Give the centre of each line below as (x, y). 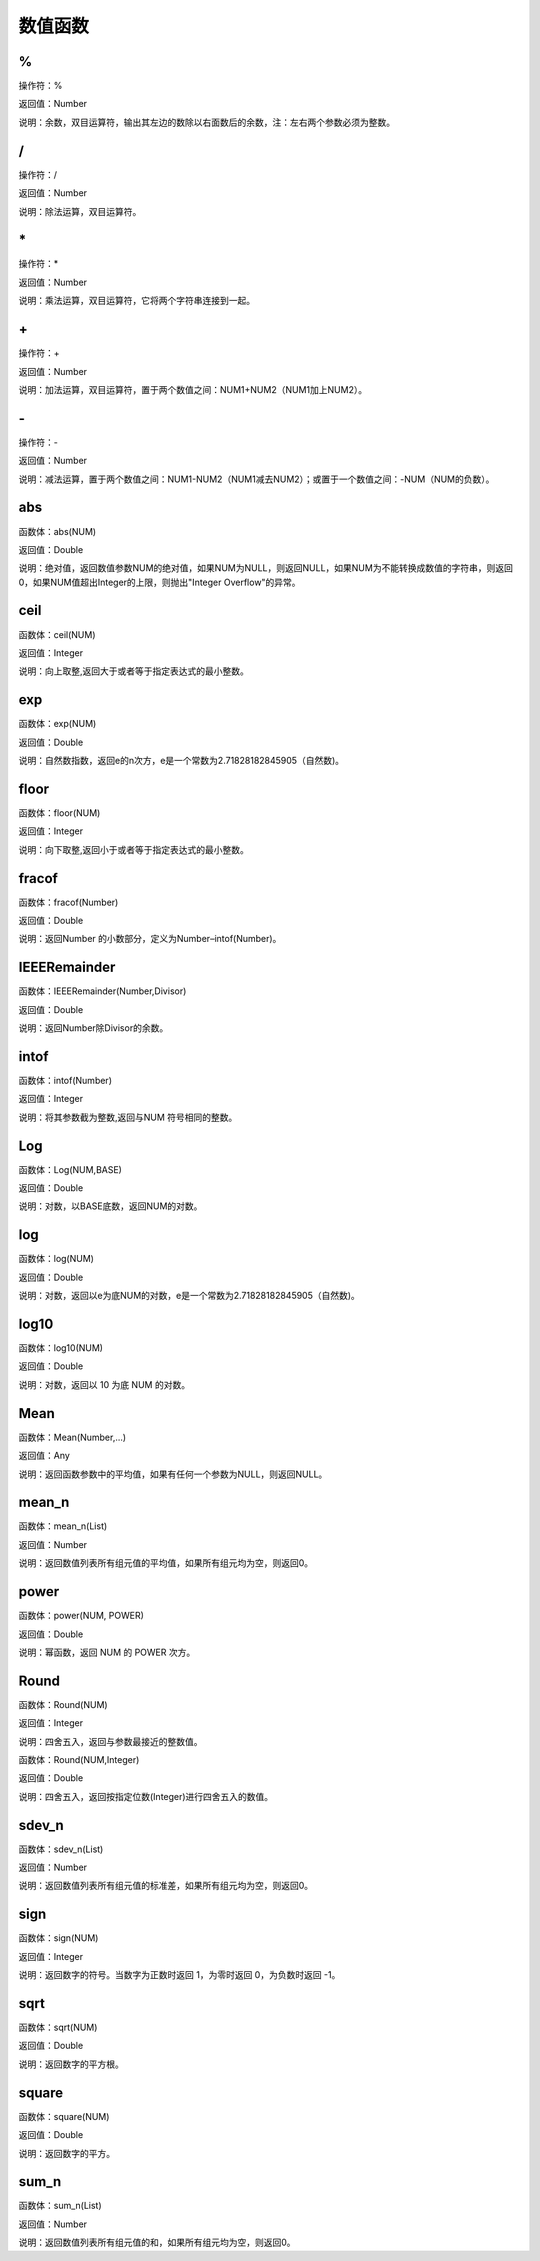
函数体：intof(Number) (65, 1081)
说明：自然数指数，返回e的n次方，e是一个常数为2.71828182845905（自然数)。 (181, 761)
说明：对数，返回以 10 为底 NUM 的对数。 (104, 1384)
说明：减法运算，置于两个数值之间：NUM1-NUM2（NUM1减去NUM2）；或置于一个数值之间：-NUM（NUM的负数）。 (256, 479)
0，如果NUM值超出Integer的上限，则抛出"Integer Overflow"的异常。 (159, 582)
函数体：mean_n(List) (63, 1526)
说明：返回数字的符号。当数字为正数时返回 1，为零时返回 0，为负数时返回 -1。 (179, 1975)
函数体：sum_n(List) (60, 2206)
